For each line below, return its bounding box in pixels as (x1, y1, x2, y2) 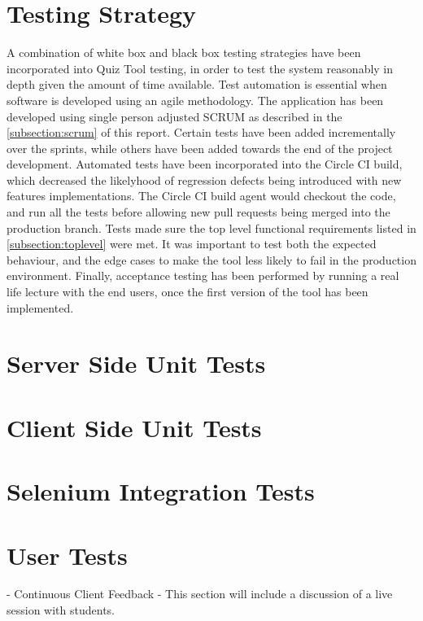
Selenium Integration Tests (7, 474, 315, 508)
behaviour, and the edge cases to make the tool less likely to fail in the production (7, 251, 416, 268)
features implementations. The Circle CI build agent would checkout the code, (7, 187, 396, 204)
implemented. (7, 299, 74, 316)
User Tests (7, 538, 128, 571)
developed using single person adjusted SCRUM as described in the (7, 107, 342, 125)
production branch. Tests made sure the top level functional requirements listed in (7, 219, 416, 236)
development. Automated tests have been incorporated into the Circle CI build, (7, 155, 403, 173)
